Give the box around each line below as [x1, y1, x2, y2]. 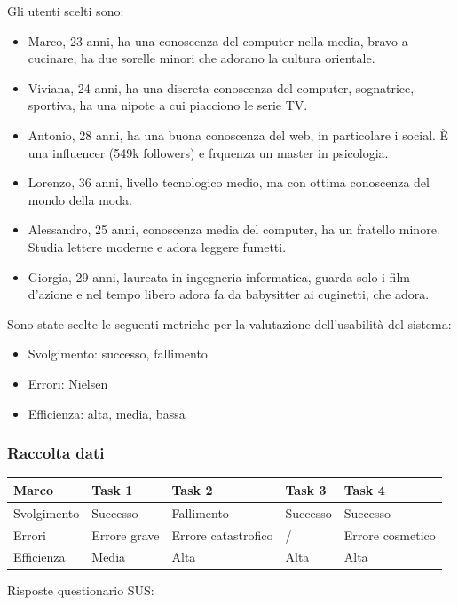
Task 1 [91, 480, 133, 499]
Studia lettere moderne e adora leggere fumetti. [28, 237, 287, 255]
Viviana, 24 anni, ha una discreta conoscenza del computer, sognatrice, [28, 78, 415, 97]
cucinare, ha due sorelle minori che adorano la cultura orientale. [28, 49, 375, 67]
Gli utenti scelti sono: [7, 2, 124, 20]
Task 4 [343, 480, 385, 499]
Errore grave [91, 525, 160, 544]
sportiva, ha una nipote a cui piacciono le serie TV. [28, 96, 308, 114]
